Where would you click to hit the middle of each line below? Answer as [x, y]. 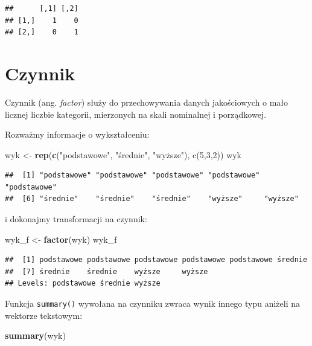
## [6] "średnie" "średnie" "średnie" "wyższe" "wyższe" [152, 199]
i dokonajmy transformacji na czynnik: [76, 219]
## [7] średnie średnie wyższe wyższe [107, 271]
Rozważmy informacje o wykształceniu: [77, 134]
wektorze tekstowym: [44, 315]
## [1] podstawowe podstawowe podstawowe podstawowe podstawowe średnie [156, 260]
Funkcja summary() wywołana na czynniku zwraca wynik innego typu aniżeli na [153, 303]
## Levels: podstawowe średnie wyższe [83, 284]
